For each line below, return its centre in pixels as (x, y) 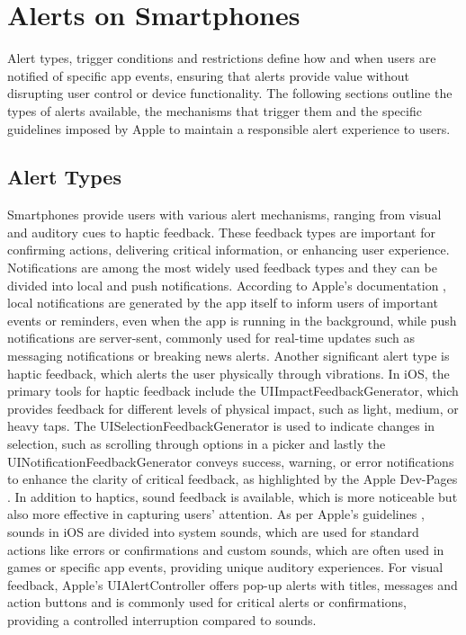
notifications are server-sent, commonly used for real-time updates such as (211, 338)
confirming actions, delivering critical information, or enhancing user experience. (229, 250)
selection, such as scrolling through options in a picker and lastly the (197, 444)
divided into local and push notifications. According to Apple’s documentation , (227, 285)
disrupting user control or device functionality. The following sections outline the (230, 93)
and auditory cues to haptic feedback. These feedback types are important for (221, 232)
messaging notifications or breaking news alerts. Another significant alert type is (229, 356)
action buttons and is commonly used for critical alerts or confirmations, (207, 602)
